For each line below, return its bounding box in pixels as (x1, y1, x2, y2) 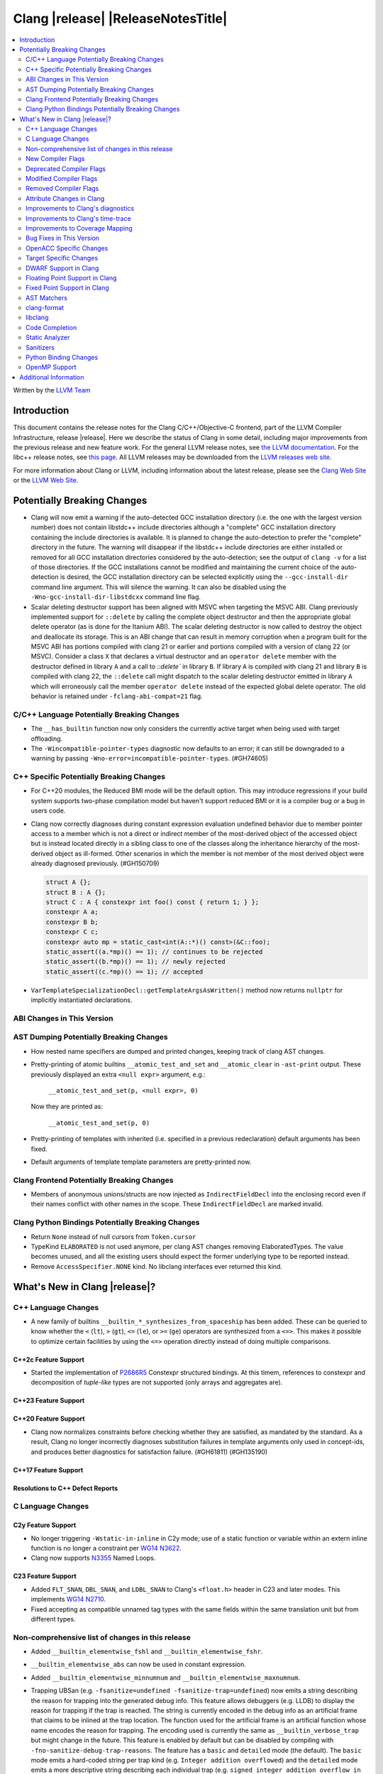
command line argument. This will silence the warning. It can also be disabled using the (30, 583, 287, 591)
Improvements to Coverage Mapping (26, 224, 133, 232)
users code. (30, 806, 66, 815)
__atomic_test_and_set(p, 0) (48, 1118, 150, 1127)
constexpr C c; (45, 928, 99, 936)
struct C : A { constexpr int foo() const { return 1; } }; (45, 898, 260, 906)
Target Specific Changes (26, 254, 99, 263)
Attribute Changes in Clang (26, 194, 105, 202)
